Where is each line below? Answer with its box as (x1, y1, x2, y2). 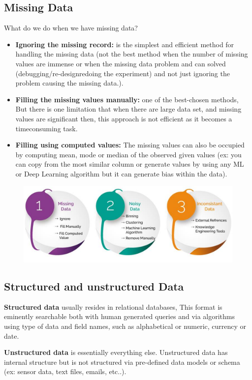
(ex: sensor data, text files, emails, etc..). (4, 366, 126, 377)
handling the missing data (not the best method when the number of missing (15, 49, 248, 59)
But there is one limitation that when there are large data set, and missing (15, 104, 242, 114)
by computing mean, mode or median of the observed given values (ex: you (15, 149, 242, 159)
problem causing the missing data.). (15, 78, 124, 88)
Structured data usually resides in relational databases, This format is (4, 301, 222, 312)
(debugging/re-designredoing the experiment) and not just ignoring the (15, 68, 230, 78)
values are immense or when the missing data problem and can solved (15, 58, 226, 68)
